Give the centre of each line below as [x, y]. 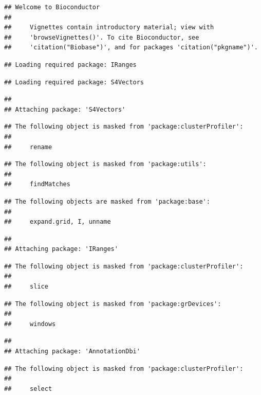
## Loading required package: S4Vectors [74, 82]
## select [28, 389]
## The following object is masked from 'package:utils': [105, 164]
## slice [26, 287]
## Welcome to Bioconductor [52, 7]
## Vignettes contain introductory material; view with [109, 28]
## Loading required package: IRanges [70, 65]
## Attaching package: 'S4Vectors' [65, 109]
